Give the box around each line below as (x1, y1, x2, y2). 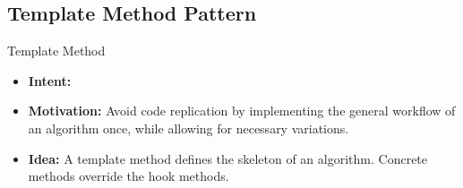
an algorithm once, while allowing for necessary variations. (28, 118, 349, 137)
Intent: (28, 71, 72, 90)
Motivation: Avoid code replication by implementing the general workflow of (28, 101, 456, 120)
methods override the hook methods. (28, 167, 229, 185)
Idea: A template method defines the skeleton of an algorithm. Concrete (28, 149, 428, 167)
